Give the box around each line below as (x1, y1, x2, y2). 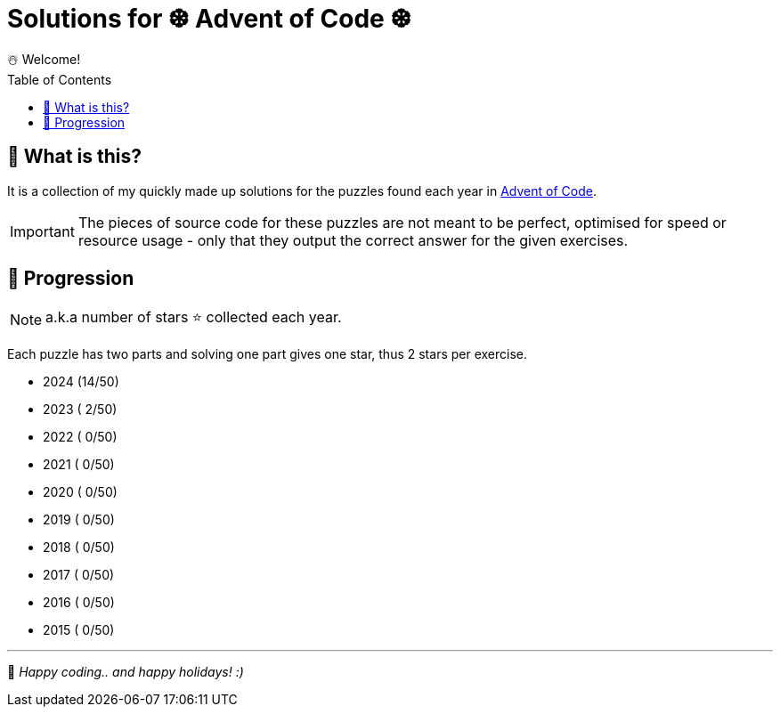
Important (10, 222, 75, 240)
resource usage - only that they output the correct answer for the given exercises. (77, 231, 629, 249)
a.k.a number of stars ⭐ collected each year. (45, 308, 342, 327)
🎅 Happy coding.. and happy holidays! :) (7, 664, 244, 680)
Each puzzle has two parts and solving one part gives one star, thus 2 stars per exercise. (7, 346, 528, 362)
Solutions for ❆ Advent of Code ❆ (7, 4, 411, 34)
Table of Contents (7, 71, 112, 87)
